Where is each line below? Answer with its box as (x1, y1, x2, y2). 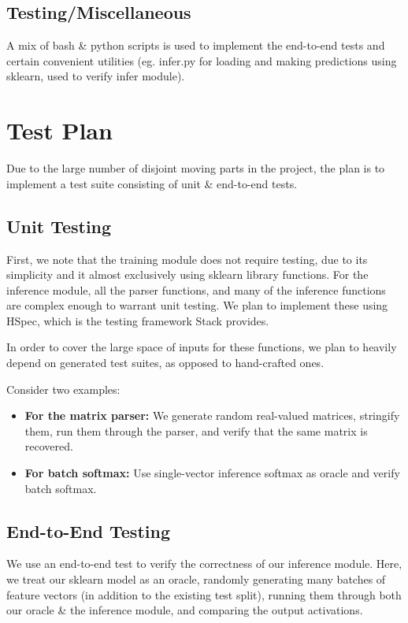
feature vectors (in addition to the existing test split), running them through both (6, 586, 402, 603)
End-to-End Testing (6, 518, 170, 543)
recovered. (24, 438, 73, 454)
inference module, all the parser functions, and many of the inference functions (6, 281, 386, 298)
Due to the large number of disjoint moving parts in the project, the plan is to (6, 160, 385, 176)
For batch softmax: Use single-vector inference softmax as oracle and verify (24, 465, 400, 481)
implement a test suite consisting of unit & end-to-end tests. (6, 175, 298, 191)
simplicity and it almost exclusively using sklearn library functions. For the (6, 266, 369, 283)
